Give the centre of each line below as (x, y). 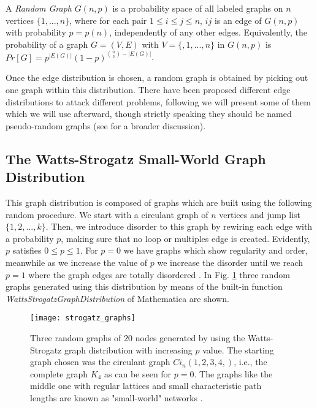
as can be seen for (138, 373)
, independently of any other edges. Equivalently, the (208, 32)
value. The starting (238, 349)
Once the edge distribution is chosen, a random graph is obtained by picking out (157, 77)
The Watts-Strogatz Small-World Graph (136, 158)
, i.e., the (250, 362)
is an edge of (238, 20)
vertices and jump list (260, 214)
